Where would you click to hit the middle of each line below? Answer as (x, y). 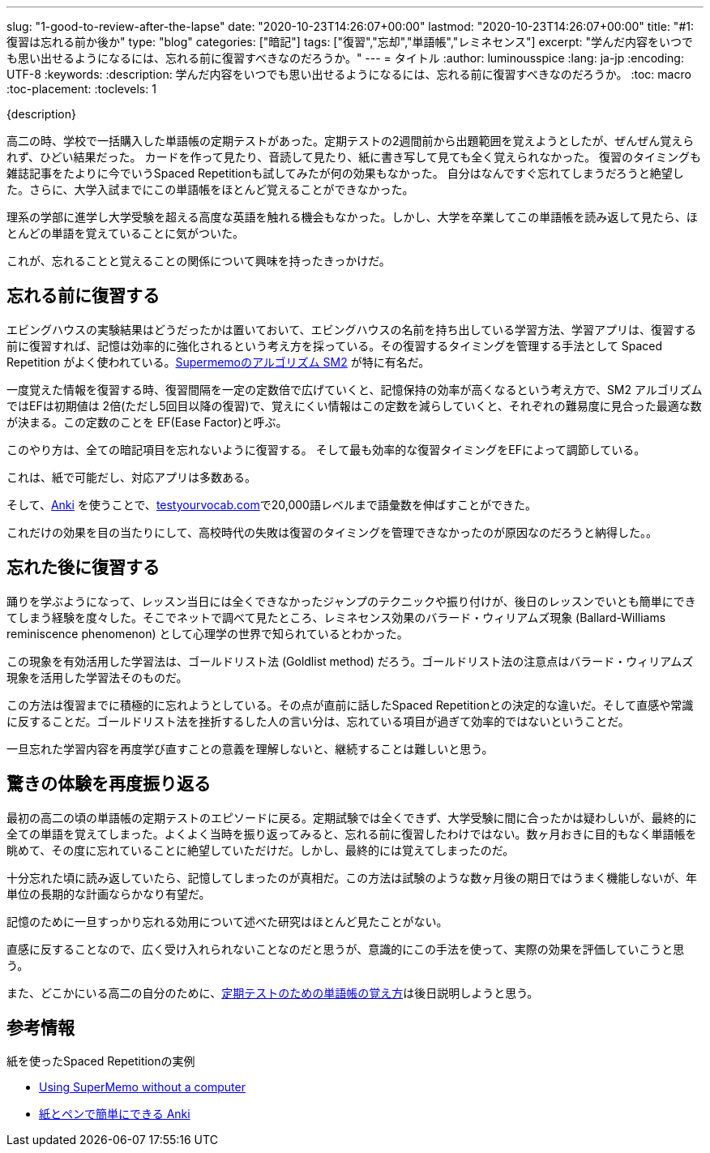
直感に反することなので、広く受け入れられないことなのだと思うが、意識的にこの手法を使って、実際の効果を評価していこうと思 (346, 949)
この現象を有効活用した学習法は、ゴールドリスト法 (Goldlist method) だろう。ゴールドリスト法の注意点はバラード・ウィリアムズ (350, 661)
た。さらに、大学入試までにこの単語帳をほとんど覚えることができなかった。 (210, 189)
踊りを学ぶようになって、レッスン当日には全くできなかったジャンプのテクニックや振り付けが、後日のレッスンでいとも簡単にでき (351, 601)
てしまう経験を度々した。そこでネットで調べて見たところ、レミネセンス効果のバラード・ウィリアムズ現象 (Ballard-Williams (336, 617)
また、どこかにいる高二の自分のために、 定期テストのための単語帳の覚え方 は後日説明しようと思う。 (273, 992)
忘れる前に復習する (83, 296)
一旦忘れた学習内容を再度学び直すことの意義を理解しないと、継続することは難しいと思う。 (250, 748)
